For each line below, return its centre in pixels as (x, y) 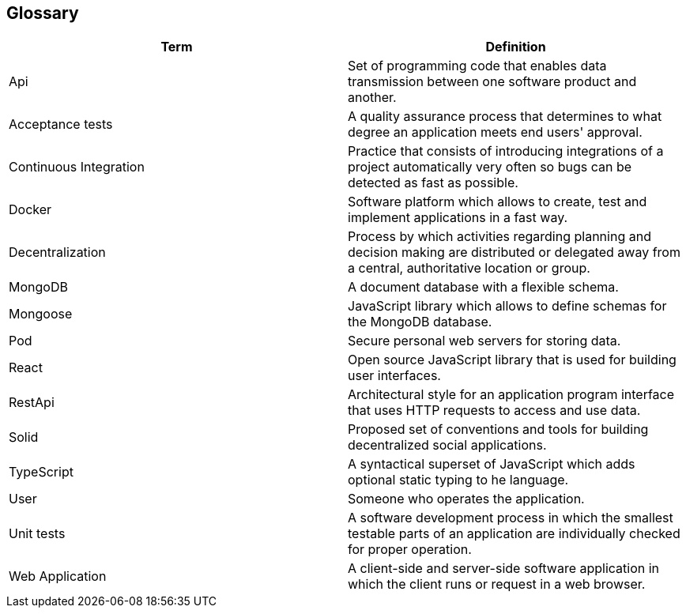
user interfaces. (394, 376)
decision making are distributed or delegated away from (514, 252)
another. (372, 98)
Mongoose (41, 314)
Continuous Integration (77, 167)
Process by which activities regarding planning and (499, 237)
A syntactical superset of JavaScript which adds (492, 464)
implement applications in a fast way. (458, 218)
